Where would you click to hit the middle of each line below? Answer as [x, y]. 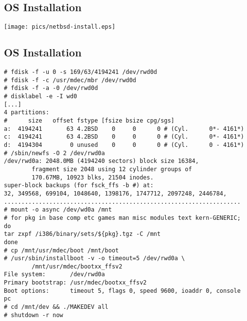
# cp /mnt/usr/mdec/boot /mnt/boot [62, 250]
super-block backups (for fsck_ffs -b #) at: [79, 186]
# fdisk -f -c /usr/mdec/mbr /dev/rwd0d [70, 80]
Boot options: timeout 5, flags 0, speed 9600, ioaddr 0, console [122, 291]
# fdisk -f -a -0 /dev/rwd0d [51, 88]
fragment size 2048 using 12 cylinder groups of [112, 169]
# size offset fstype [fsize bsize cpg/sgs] [89, 121]
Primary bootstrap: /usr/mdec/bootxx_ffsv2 [75, 283]
